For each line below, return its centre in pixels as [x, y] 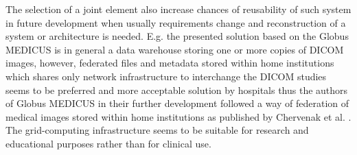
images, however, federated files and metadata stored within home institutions [170, 63]
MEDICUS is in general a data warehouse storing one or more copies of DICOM [175, 49]
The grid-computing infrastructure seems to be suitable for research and [157, 130]
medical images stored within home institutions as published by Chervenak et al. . [178, 116]
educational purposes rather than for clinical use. [108, 143]
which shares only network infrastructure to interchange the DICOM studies [166, 76]
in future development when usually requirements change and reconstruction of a [176, 22]
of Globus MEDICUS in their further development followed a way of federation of [177, 103]
